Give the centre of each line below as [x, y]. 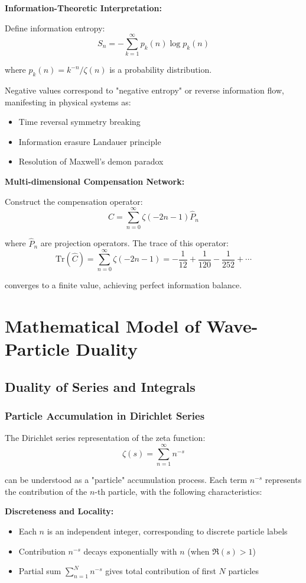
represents [283, 480]
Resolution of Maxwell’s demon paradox [91, 161]
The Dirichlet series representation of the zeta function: [105, 438]
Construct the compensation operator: [74, 201]
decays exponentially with [130, 551]
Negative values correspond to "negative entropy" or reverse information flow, [144, 90]
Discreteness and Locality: [59, 511]
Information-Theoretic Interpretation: [83, 8]
